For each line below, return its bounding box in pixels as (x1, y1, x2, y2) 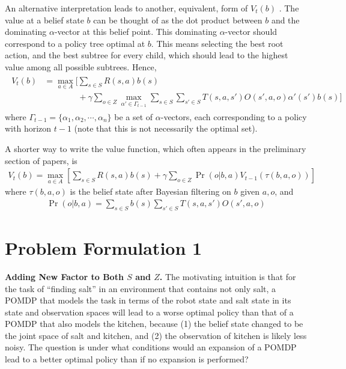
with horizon (5, 122, 52, 135)
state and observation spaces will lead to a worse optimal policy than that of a (5, 305, 294, 318)
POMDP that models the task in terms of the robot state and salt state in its (5, 294, 291, 306)
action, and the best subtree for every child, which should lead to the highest (5, 49, 288, 61)
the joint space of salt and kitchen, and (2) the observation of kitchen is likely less (5, 329, 307, 341)
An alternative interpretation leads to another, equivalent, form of (5, 2, 248, 14)
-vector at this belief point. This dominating (54, 25, 217, 38)
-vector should (225, 25, 278, 38)
